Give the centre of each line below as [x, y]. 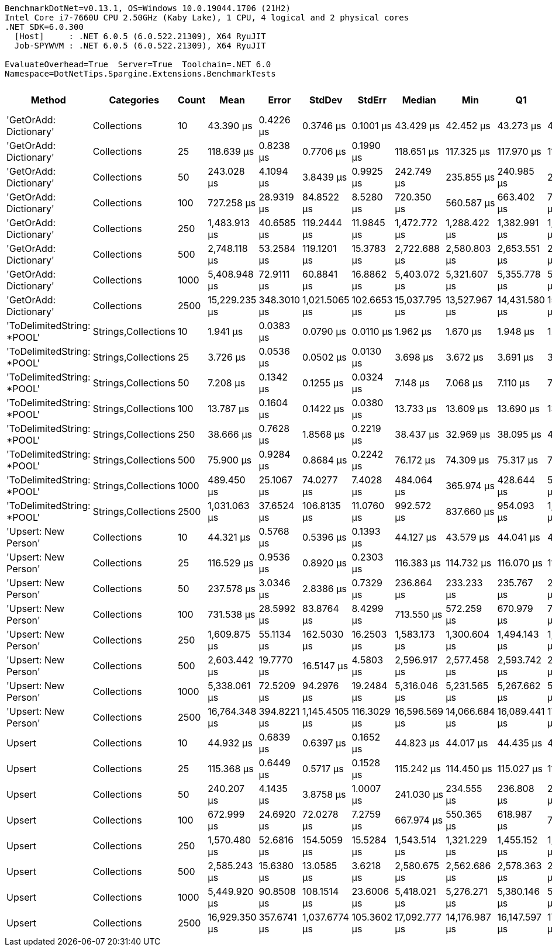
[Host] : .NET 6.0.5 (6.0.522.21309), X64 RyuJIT [140, 36]
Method [48, 100]
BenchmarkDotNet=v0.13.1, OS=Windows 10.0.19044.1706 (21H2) [148, 8]
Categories [134, 100]
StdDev [326, 100]
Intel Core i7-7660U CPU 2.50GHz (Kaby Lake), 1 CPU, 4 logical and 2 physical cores [207, 18]
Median [419, 100]
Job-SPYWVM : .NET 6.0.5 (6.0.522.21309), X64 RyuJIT [140, 46]
